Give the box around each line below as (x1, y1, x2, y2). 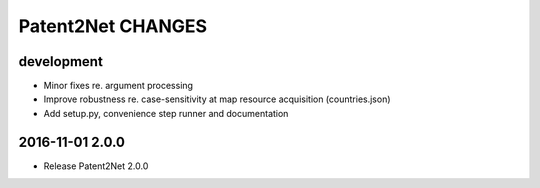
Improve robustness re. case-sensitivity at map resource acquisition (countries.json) (43, 93, 391, 105)
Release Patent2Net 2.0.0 (43, 160, 149, 172)
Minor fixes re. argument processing (43, 80, 194, 92)
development (18, 53, 104, 70)
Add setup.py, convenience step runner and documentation (43, 107, 289, 119)
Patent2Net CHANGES (18, 15, 208, 37)
